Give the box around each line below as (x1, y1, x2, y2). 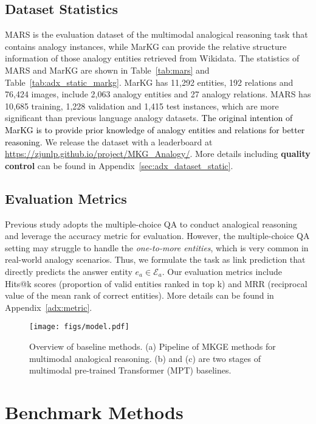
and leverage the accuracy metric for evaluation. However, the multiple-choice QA (5, 229, 310, 242)
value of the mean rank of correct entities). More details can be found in (5, 289, 274, 302)
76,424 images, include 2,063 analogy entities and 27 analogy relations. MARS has (5, 88, 311, 100)
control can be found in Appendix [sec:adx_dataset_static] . (5, 159, 233, 172)
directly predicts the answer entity (5, 265, 132, 277)
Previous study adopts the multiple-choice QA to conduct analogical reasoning (5, 217, 297, 230)
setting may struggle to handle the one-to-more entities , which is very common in (5, 241, 309, 254)
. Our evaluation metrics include (162, 265, 283, 277)
